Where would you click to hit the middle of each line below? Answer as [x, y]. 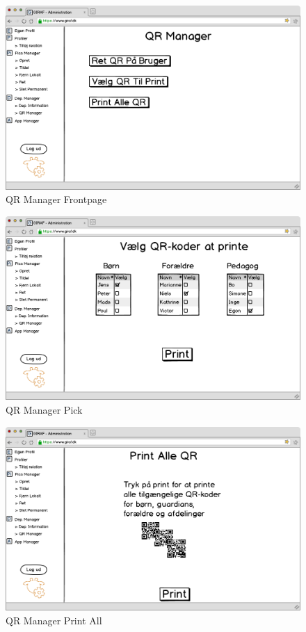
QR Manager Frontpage [56, 199]
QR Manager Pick [44, 409]
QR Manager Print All [54, 620]
